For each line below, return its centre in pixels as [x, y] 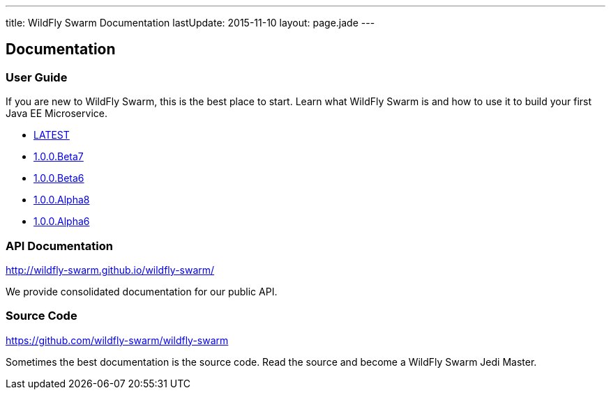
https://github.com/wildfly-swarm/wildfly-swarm [117, 340]
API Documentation [60, 246]
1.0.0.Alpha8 [62, 200]
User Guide [37, 77]
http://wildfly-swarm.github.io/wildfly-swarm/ [110, 270]
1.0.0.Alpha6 [62, 222]
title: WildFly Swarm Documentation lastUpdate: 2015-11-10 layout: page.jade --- [190, 23]
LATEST [52, 135]
